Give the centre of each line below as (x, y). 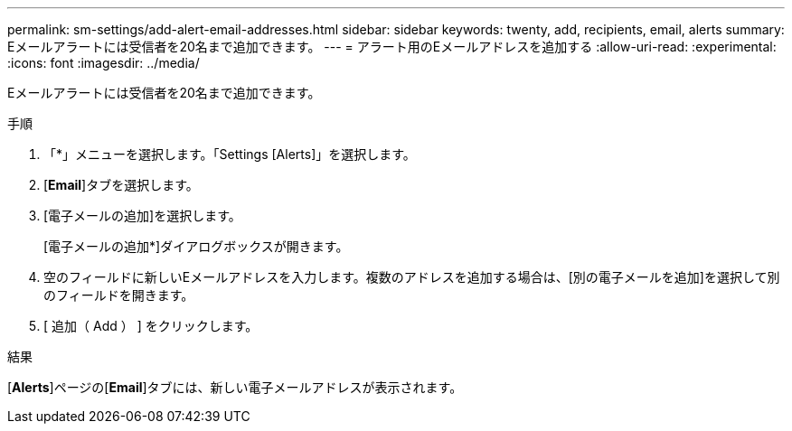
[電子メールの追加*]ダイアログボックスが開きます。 (196, 246)
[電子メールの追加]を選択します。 (142, 215)
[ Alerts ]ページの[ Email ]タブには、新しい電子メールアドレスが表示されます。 (235, 387)
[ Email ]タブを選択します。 (121, 185)
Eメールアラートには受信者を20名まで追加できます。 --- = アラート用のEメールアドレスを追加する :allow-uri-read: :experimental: (392, 47)
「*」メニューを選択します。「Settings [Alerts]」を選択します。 (230, 154)
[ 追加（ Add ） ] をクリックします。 (151, 326)
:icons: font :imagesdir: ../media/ (104, 63)
